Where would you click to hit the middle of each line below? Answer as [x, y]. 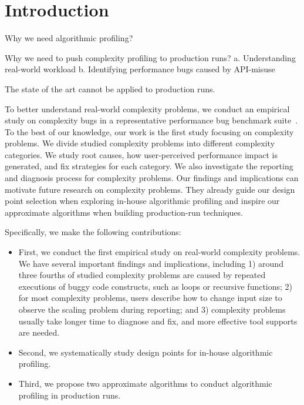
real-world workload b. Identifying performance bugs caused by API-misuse [140, 69]
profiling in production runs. [70, 395]
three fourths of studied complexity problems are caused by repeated [142, 275]
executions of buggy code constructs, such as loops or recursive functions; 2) [156, 286]
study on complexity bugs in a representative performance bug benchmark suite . [151, 120]
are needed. [39, 332]
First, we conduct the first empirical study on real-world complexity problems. [159, 252]
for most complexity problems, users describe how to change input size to [150, 298]
